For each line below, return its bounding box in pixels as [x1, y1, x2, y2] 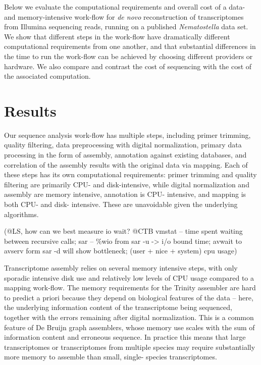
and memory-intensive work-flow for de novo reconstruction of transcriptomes [4, 11, 244, 22]
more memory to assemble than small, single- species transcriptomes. [4, 351, 217, 362]
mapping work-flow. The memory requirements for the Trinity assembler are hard [4, 282, 256, 293]
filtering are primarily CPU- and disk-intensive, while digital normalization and [4, 179, 249, 189]
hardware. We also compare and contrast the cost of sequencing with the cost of [4, 61, 252, 71]
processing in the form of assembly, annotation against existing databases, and [4, 149, 247, 160]
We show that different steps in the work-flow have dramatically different [4, 31, 230, 41]
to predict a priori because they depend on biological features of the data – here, [4, 292, 253, 302]
